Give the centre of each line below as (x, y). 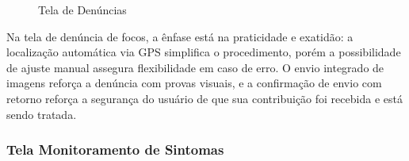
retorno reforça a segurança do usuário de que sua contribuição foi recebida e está (204, 98)
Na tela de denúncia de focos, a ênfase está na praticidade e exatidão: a (180, 36)
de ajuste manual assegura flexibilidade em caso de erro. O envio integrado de (195, 67)
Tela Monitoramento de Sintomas (115, 149)
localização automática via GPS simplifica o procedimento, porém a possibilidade (204, 52)
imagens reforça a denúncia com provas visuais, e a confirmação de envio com (194, 83)
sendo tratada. (42, 114)
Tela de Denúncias (82, 10)
